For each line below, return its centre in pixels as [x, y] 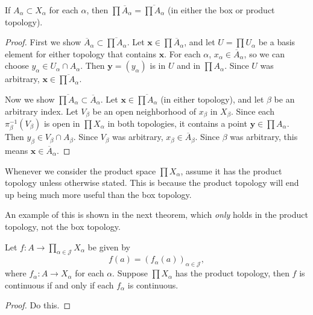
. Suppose [130, 273]
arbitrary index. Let [42, 111]
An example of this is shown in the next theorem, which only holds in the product [156, 215]
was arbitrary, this [264, 137]
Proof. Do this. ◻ [38, 305]
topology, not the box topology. [63, 226]
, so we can [264, 53]
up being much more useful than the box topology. [98, 194]
